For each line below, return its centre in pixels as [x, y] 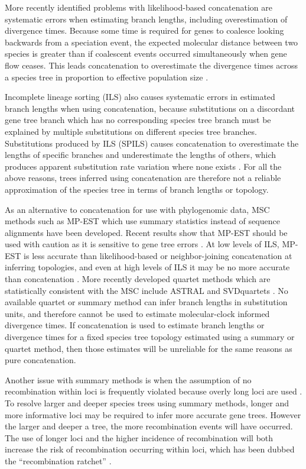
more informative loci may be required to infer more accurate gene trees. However [153, 414]
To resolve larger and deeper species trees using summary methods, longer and [147, 403]
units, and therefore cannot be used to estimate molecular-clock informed [137, 313]
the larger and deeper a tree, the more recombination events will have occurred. [149, 426]
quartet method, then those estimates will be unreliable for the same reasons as [149, 348]
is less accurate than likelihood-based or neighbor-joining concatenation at [158, 255]
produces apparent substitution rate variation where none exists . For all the [143, 166]
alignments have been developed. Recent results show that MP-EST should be [146, 232]
